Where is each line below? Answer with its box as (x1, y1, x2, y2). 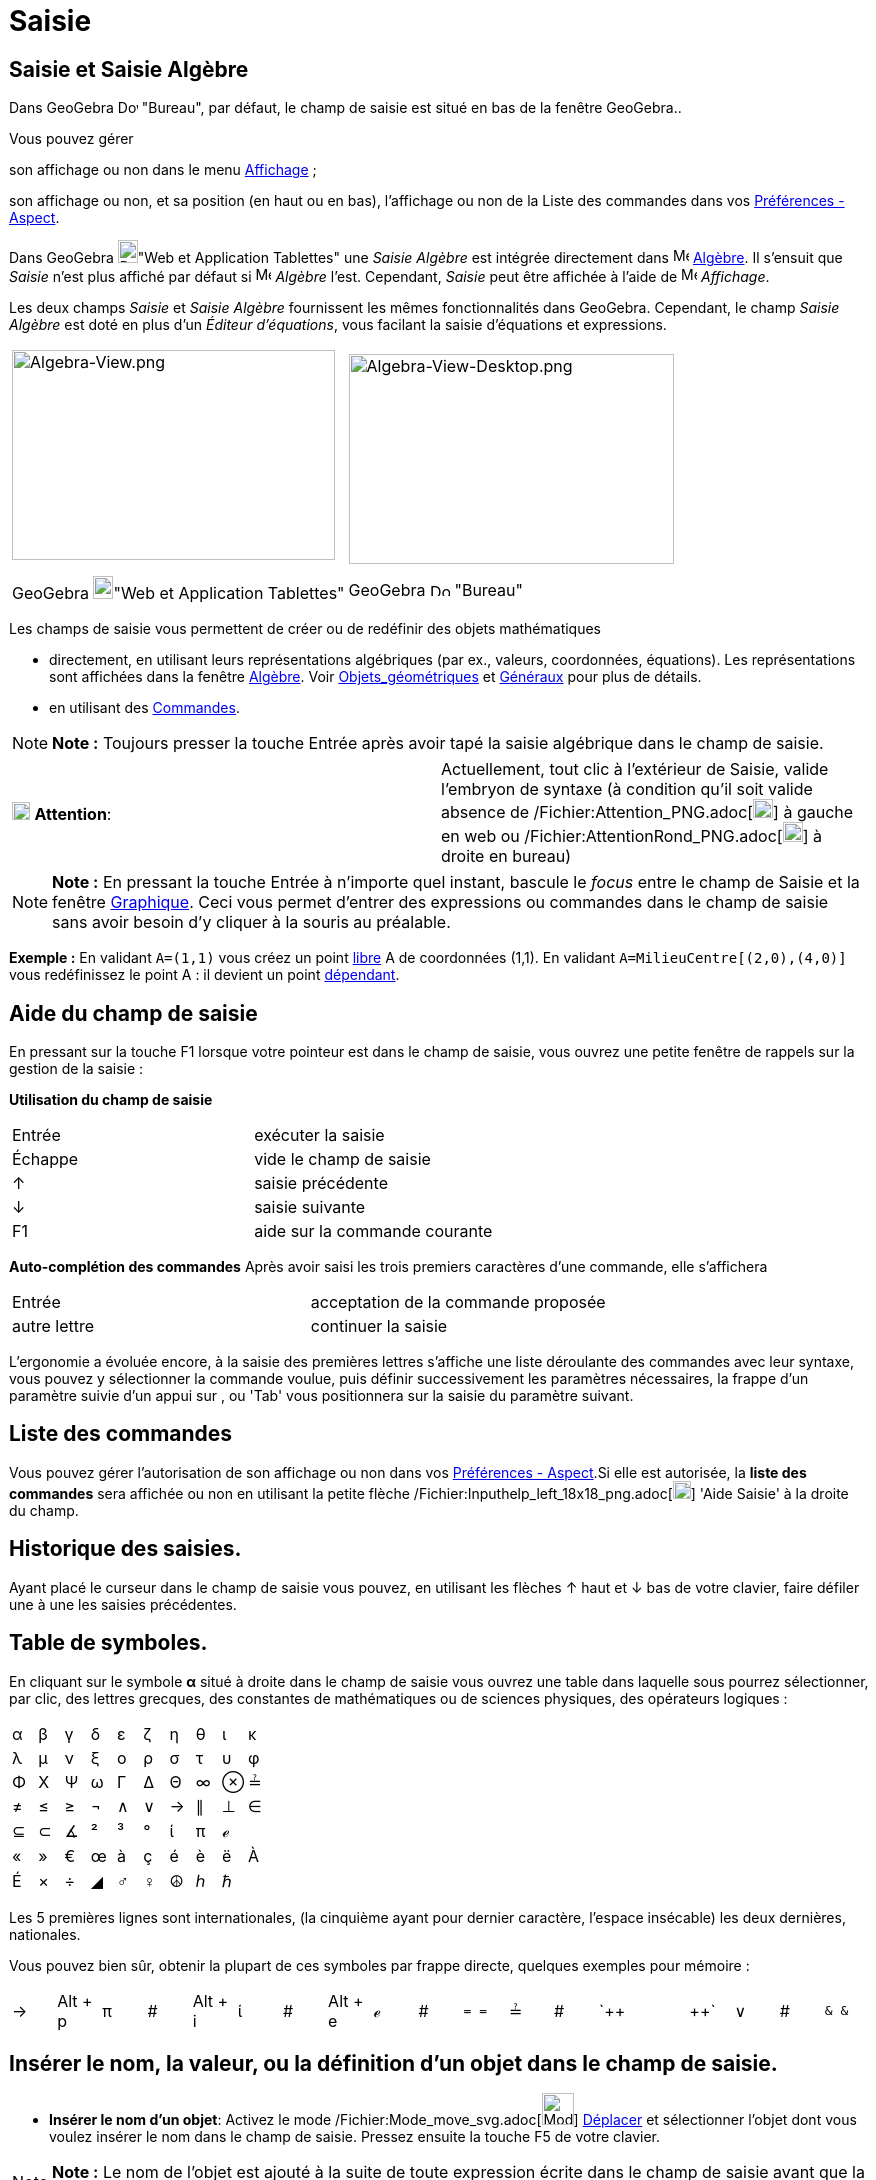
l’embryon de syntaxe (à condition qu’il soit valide (441, 779, 813, 800)
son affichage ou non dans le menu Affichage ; (9, 161, 317, 179)
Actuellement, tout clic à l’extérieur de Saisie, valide (441, 759, 829, 780)
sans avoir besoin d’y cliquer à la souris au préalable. (52, 912, 451, 933)
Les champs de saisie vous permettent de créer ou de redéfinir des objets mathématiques (9, 620, 602, 638)
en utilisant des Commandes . (49, 699, 240, 717)
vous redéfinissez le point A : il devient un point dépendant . (9, 966, 400, 984)
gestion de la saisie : (9, 1060, 144, 1078)
